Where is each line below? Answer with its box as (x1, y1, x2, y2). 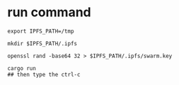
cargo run (7, 64, 37, 72)
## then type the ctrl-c (7, 71, 81, 78)
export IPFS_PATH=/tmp (7, 28, 74, 35)
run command (7, 4, 91, 21)
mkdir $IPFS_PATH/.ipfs (7, 40, 78, 47)
